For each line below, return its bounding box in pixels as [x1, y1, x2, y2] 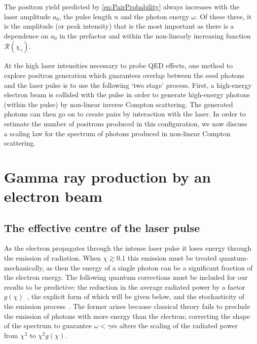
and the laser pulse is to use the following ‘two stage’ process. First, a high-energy [4, 79, 252, 90]
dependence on [4, 30, 48, 40]
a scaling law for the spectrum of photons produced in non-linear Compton [4, 128, 230, 138]
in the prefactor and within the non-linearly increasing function [59, 30, 251, 40]
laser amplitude [4, 11, 51, 21]
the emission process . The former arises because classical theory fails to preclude [4, 301, 251, 311]
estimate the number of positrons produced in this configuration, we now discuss [4, 118, 248, 128]
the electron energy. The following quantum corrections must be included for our [4, 272, 248, 282]
